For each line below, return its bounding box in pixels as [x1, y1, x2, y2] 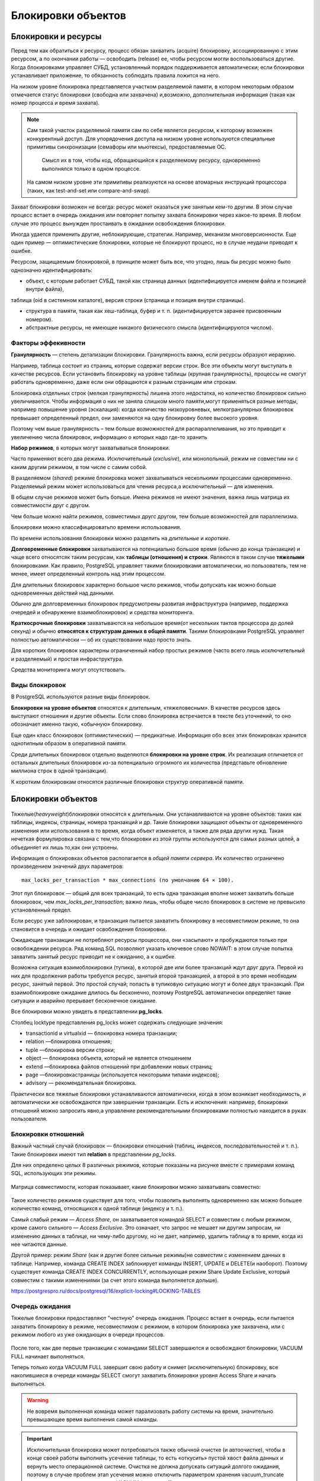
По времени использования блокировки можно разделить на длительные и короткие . [11, 534, 231, 541]
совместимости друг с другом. [11, 502, 90, 509]
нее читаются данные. [11, 1241, 68, 1248]
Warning [27, 1397, 49, 1404]
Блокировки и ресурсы [11, 31, 102, 41]
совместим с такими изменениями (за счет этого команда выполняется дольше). [11, 1277, 219, 1284]
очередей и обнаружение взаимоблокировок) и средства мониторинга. [11, 608, 194, 616]
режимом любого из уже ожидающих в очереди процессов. [11, 1331, 165, 1338]
